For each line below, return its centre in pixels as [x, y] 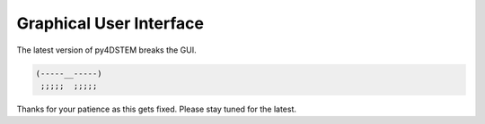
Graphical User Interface [110, 23]
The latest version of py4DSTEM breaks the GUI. [106, 50]
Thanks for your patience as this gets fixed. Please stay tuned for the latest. [156, 109]
